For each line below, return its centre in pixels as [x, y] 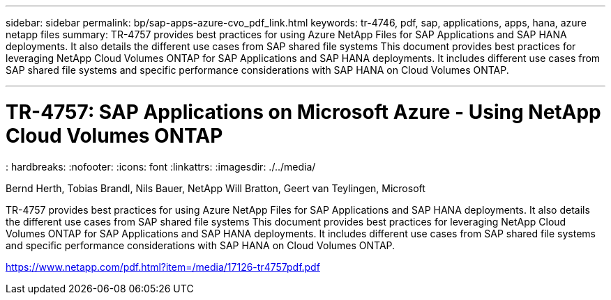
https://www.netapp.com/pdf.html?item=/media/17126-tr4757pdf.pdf [163, 267]
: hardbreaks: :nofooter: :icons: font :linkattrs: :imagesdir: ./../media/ [161, 166]
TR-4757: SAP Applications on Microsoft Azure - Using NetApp [303, 112]
